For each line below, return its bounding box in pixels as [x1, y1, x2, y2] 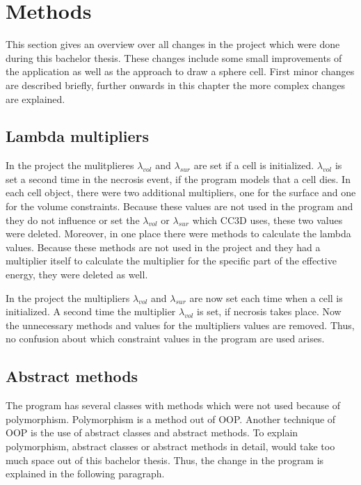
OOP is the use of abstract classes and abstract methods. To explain [6, 425, 298, 440]
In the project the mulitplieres [6, 158, 134, 173]
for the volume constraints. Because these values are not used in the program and [6, 199, 353, 214]
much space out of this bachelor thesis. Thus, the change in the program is [6, 452, 324, 467]
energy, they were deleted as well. [6, 267, 148, 282]
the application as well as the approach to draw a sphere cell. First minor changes [6, 64, 355, 79]
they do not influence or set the [6, 212, 140, 227]
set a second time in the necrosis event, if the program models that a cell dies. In [6, 171, 351, 186]
